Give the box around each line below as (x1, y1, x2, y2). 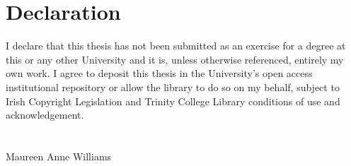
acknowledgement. (6, 107, 84, 122)
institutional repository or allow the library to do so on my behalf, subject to (6, 79, 340, 94)
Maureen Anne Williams (6, 148, 112, 163)
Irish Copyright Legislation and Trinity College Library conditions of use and (6, 93, 340, 108)
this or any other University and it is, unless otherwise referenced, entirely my (6, 52, 344, 66)
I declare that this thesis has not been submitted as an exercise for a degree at (6, 38, 346, 53)
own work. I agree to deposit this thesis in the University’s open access (6, 66, 313, 81)
